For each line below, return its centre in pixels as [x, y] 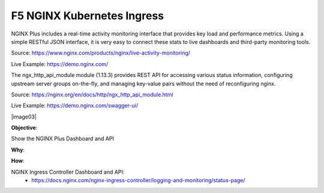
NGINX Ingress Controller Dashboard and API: [68, 172]
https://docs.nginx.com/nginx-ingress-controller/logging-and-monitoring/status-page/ [138, 180]
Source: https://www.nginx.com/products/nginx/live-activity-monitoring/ [101, 53]
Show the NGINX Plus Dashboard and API [62, 139]
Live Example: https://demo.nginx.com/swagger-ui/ [75, 106]
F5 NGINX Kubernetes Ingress [88, 16]
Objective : [24, 128]
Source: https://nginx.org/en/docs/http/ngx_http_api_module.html [92, 94]
